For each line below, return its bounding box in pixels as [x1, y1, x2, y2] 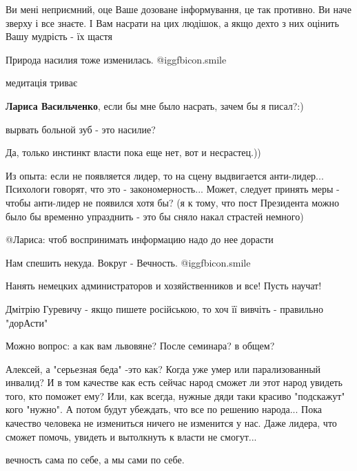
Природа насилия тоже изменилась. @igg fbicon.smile [6, 52, 227, 66]
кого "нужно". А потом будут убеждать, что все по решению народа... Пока [6, 402, 322, 416]
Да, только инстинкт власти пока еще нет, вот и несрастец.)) [6, 145, 261, 160]
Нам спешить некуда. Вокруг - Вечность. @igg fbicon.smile [6, 255, 251, 269]
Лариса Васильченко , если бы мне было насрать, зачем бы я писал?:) [6, 98, 304, 113]
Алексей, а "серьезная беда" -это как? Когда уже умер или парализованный [6, 361, 321, 376]
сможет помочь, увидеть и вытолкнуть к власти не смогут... [6, 429, 257, 443]
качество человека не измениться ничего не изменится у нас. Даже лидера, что [6, 416, 337, 430]
